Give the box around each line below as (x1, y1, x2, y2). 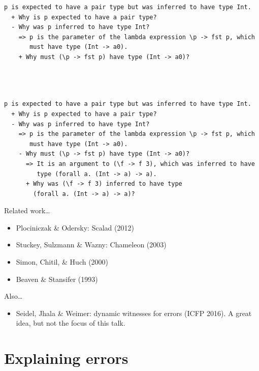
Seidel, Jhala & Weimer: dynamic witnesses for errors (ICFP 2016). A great (16, 307, 252, 318)
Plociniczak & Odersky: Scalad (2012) (16, 222, 134, 233)
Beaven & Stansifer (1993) (16, 273, 98, 284)
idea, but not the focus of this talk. (16, 318, 125, 328)
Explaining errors (4, 348, 128, 368)
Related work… (4, 205, 50, 216)
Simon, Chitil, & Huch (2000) (16, 256, 109, 267)
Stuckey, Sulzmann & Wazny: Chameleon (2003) (16, 239, 167, 250)
